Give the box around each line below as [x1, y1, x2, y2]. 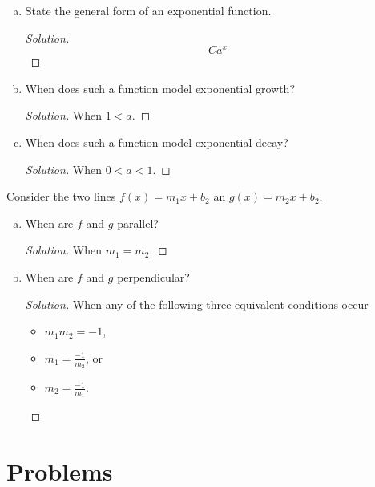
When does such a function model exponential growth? [25, 79, 296, 96]
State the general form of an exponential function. [25, 2, 272, 18]
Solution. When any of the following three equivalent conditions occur [25, 295, 369, 312]
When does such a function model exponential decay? [25, 134, 288, 151]
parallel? [117, 214, 159, 231]
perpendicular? [117, 269, 190, 286]
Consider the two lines [6, 188, 116, 205]
